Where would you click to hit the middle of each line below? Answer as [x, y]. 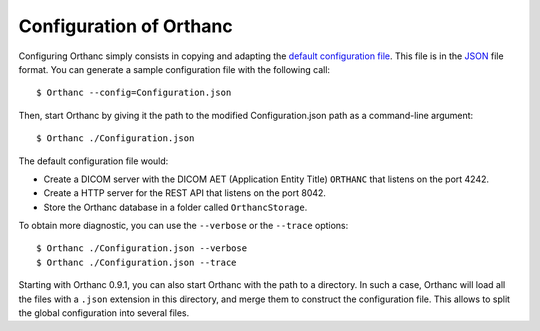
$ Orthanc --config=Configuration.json [134, 93]
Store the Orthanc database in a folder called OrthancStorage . [175, 207]
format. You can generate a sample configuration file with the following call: [174, 69]
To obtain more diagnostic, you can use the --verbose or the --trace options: [183, 226]
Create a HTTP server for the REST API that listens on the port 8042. [185, 193]
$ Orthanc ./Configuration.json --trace [136, 262]
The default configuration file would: [93, 161]
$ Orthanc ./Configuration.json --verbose [142, 248]
